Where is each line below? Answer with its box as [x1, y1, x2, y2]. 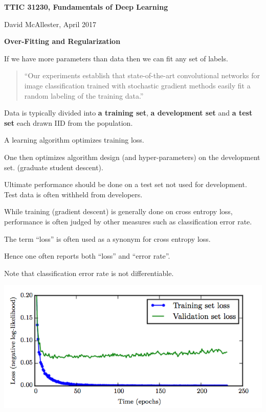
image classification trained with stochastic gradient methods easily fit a [24, 80, 251, 90]
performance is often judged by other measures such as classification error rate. [4, 216, 252, 226]
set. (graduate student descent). [4, 162, 103, 172]
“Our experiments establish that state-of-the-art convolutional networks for [24, 70, 260, 81]
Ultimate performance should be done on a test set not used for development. [4, 179, 247, 190]
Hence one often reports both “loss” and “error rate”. [4, 250, 170, 261]
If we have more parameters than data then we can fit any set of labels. [4, 53, 228, 63]
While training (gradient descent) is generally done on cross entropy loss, [4, 206, 233, 217]
